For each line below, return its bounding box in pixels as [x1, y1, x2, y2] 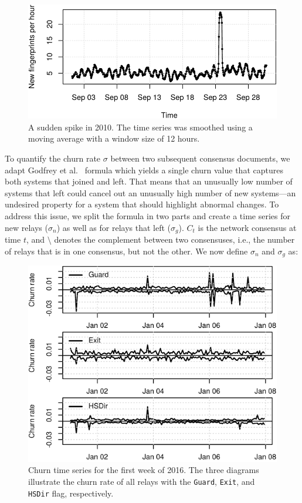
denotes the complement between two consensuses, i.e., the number [54, 233, 295, 245]
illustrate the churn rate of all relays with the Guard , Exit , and [28, 475, 255, 488]
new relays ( [5, 221, 48, 233]
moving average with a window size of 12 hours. [28, 132, 200, 145]
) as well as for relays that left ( [56, 221, 171, 233]
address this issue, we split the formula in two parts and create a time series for [5, 209, 290, 222]
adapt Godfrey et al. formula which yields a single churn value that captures [5, 163, 283, 176]
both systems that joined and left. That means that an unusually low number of [5, 175, 293, 187]
